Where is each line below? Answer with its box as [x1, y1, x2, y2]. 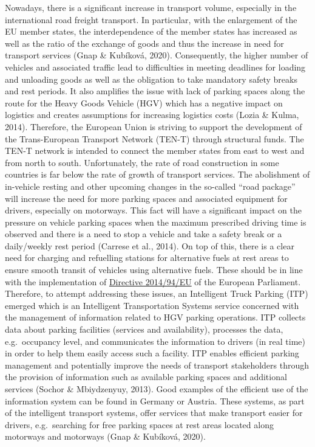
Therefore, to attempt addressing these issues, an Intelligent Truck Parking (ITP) [5, 287, 308, 300]
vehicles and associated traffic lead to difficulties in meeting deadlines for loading [5, 60, 306, 73]
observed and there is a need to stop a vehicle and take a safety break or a [5, 227, 282, 240]
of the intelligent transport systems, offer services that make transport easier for [5, 406, 303, 419]
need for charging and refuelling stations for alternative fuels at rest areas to [5, 251, 289, 264]
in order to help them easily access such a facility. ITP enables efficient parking [5, 347, 299, 359]
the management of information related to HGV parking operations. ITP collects [5, 311, 306, 324]
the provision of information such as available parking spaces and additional [5, 370, 287, 383]
